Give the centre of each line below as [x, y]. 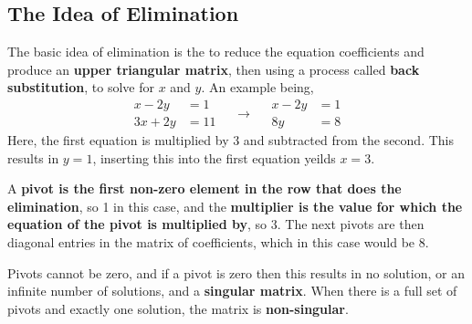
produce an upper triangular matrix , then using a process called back [214, 69]
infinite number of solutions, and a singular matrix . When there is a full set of [232, 291]
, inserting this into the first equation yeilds [214, 157]
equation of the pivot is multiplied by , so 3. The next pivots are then [216, 224]
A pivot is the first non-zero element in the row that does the [205, 188]
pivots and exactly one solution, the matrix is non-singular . [178, 308]
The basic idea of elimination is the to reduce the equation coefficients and [216, 52]
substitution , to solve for [81, 87]
